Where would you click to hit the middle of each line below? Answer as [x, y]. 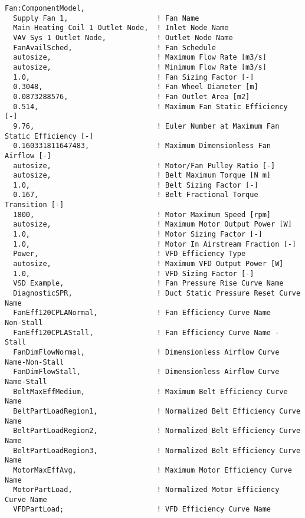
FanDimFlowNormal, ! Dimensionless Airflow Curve [146, 352]
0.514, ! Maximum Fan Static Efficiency [150, 106]
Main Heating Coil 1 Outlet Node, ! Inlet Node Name [121, 28]
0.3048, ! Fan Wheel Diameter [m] [136, 87]
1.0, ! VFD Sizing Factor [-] [134, 273]
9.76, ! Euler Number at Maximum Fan [146, 126]
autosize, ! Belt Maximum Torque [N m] [142, 176]
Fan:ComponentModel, [45, 8]
